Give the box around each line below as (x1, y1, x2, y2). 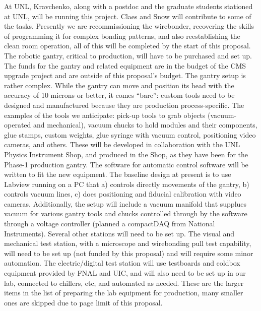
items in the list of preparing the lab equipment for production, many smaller (4, 287, 243, 298)
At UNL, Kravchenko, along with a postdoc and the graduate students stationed (4, 1, 253, 11)
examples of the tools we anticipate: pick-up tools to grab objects (4, 109, 206, 120)
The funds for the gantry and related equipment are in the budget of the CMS (4, 60, 246, 71)
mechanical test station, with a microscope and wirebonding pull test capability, (4, 238, 251, 248)
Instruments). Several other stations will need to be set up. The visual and (4, 228, 235, 238)
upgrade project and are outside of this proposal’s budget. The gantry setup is (4, 70, 246, 81)
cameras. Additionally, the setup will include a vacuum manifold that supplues (4, 198, 247, 209)
